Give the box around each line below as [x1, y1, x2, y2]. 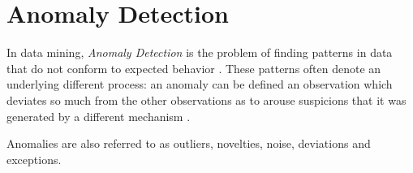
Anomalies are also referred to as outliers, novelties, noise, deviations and [6, 135, 371, 152]
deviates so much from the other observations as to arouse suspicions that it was [6, 91, 407, 108]
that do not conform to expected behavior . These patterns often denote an [6, 59, 381, 76]
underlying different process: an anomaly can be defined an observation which [6, 76, 393, 93]
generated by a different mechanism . [6, 107, 191, 124]
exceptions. [6, 150, 62, 167]
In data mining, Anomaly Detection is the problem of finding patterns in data [6, 44, 393, 61]
